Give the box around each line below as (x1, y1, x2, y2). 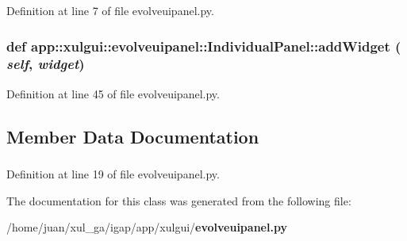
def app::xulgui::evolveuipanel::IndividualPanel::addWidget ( (6, 36, 401, 55)
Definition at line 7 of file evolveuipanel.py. (6, 2, 214, 18)
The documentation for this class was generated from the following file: (6, 192, 351, 208)
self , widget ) (6, 54, 85, 74)
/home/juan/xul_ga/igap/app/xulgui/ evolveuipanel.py (6, 219, 287, 235)
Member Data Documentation (6, 124, 259, 148)
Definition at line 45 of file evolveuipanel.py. (6, 85, 220, 101)
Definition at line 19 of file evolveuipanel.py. (6, 166, 220, 182)
